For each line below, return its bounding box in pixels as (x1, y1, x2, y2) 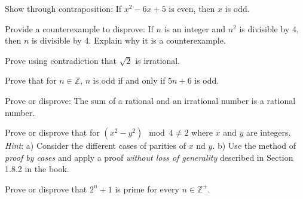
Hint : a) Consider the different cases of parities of (5, 139, 186, 152)
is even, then (169, 2, 215, 14)
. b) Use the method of (212, 139, 296, 152)
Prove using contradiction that (5, 54, 117, 66)
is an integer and (164, 22, 226, 35)
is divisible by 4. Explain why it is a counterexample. (31, 34, 226, 47)
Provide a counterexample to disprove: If (5, 22, 154, 35)
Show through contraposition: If (5, 2, 122, 14)
